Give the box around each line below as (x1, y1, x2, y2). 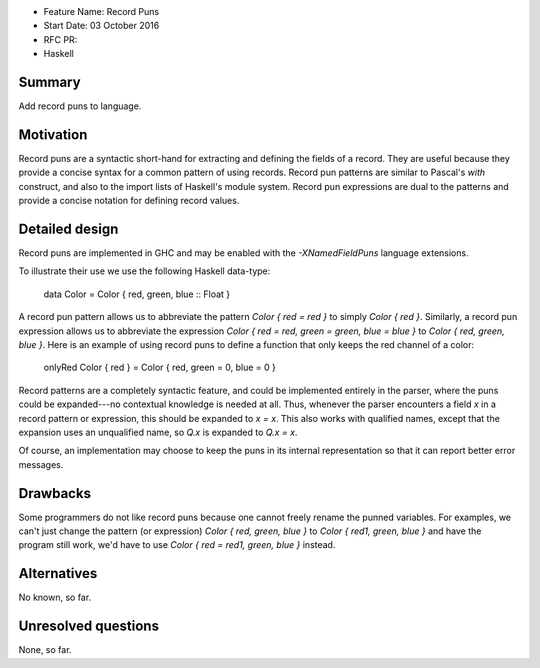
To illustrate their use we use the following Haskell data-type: (18, 265, 271, 277)
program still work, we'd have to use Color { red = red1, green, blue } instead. (18, 539, 336, 551)
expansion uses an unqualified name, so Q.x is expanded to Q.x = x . (18, 426, 298, 438)
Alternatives (18, 565, 98, 582)
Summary (18, 73, 81, 90)
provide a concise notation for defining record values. (18, 195, 240, 207)
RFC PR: (43, 33, 78, 45)
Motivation (18, 126, 88, 143)
